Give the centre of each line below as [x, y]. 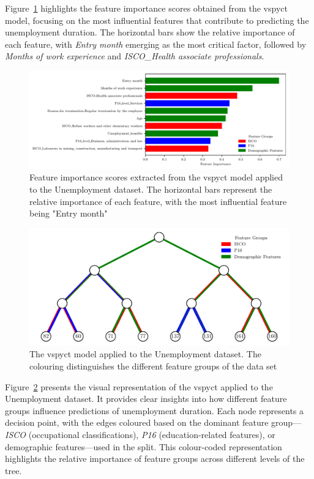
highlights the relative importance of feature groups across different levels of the [155, 459]
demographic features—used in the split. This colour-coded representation [144, 446]
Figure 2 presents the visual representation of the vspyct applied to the [139, 386]
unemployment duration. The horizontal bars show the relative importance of [150, 32]
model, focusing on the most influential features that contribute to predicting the [157, 20]
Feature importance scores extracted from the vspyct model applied [156, 177]
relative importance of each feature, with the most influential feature [158, 201]
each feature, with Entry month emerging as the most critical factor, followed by [156, 44]
